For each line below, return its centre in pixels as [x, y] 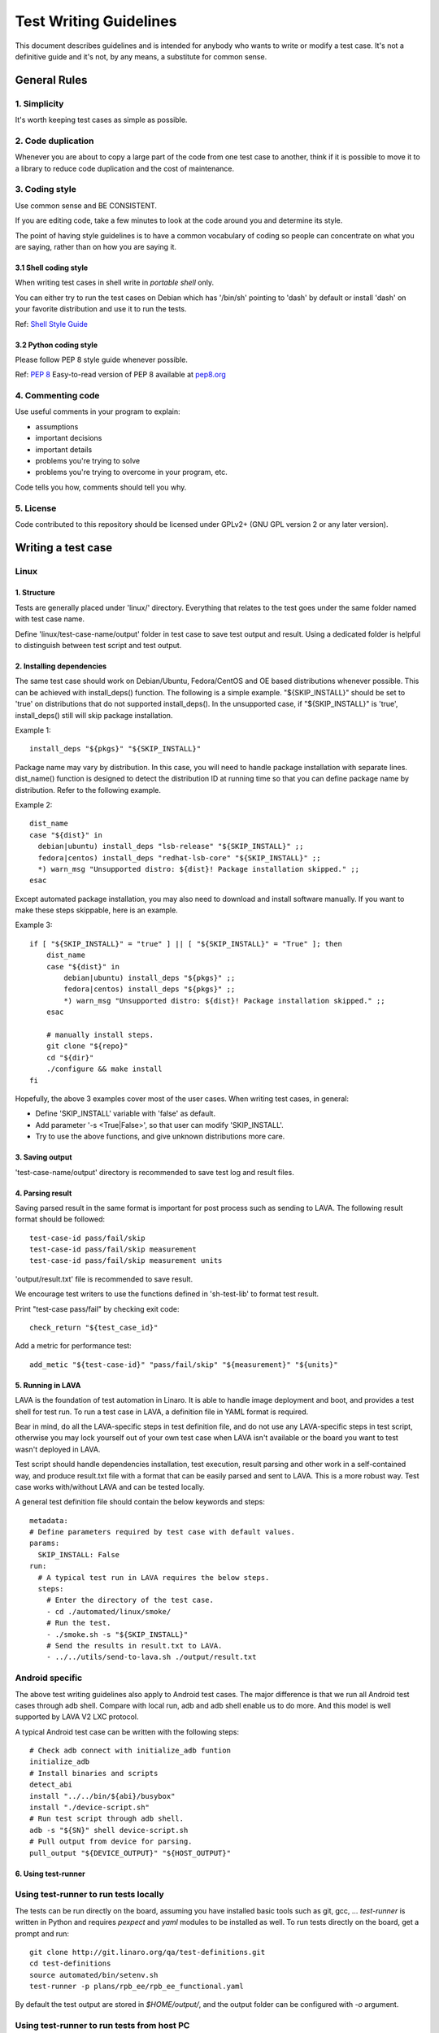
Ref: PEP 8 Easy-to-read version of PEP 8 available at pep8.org [121, 375]
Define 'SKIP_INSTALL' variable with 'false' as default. [125, 1113]
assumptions [57, 426]
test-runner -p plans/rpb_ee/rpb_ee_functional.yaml [137, 1987]
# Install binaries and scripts [94, 1773]
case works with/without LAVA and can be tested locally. [110, 1487]
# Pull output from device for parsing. [111, 1841]
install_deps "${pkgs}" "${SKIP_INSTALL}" [115, 749]
